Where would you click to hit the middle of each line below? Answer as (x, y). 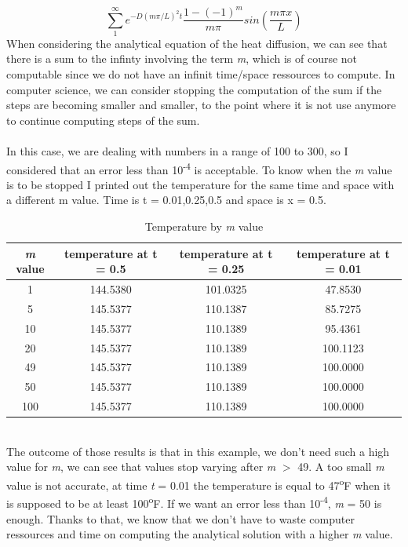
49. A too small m (341, 467)
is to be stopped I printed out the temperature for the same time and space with (200, 184)
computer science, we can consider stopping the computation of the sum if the (194, 89)
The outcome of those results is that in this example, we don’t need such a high (198, 451)
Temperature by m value (204, 226)
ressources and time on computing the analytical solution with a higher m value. (200, 534)
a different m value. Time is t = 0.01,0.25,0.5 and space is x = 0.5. (166, 200)
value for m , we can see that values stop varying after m (141, 467)
